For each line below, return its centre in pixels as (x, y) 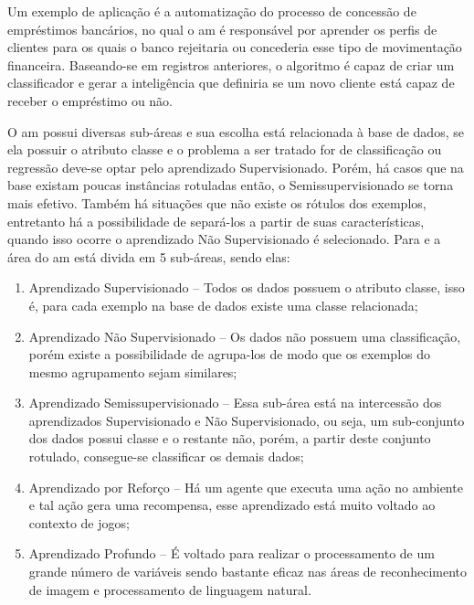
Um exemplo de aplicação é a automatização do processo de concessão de (212, 11)
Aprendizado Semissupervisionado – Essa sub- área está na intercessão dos (235, 403)
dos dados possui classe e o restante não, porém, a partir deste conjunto (230, 438)
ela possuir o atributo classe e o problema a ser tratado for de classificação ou (225, 149)
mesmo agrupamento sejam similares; (133, 371)
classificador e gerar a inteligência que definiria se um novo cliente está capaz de (231, 83)
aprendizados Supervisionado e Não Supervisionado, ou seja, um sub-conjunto (247, 420)
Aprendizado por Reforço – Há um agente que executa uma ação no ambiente (246, 487)
